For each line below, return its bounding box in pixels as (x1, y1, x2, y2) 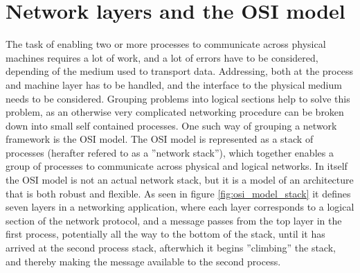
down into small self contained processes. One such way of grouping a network (6, 118, 337, 132)
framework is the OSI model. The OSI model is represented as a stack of (6, 132, 314, 146)
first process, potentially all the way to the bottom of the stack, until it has (6, 227, 325, 241)
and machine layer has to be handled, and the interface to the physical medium (6, 77, 342, 91)
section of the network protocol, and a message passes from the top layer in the (6, 213, 342, 227)
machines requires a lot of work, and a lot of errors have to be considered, (6, 50, 318, 64)
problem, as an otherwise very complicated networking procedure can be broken (6, 105, 344, 119)
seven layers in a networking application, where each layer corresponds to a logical (6, 200, 354, 214)
